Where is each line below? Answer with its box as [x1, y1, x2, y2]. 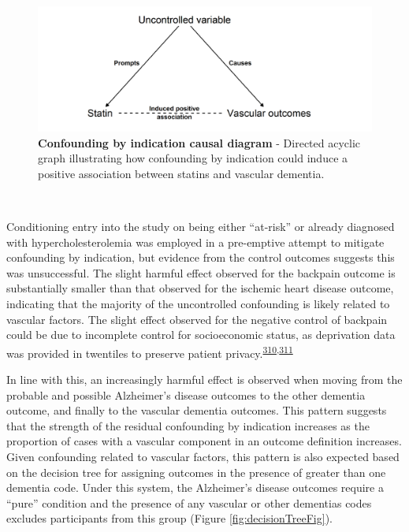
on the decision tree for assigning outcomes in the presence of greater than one [6, 463, 386, 480]
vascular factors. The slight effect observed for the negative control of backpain [6, 311, 388, 327]
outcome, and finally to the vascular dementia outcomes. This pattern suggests [6, 402, 387, 419]
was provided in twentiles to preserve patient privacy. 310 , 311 [6, 342, 293, 361]
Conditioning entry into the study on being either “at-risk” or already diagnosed [6, 218, 395, 234]
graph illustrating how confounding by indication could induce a [38, 150, 348, 166]
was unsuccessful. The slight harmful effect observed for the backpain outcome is [6, 264, 396, 281]
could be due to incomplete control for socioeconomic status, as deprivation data [6, 326, 396, 343]
